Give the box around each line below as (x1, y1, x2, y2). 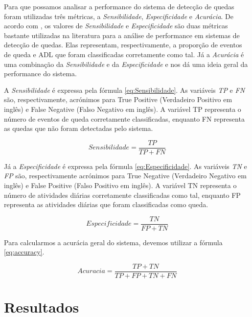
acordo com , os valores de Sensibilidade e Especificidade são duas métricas (4, 21, 228, 31)
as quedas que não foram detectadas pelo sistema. (4, 123, 153, 133)
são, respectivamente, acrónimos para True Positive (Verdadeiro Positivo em (4, 94, 232, 105)
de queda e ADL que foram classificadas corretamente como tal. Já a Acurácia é (4, 49, 244, 59)
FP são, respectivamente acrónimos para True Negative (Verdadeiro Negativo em (4, 170, 247, 181)
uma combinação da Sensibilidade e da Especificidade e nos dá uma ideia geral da (4, 59, 248, 69)
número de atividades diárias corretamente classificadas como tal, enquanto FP (4, 190, 241, 200)
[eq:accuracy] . (4, 247, 45, 257)
